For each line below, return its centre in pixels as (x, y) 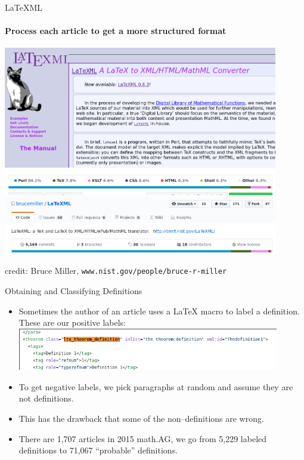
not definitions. (46, 398)
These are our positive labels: (72, 322)
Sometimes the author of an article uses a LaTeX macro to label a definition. (159, 311)
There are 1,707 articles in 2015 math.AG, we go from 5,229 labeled (143, 438)
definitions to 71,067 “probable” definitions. (98, 450)
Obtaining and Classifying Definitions (74, 290)
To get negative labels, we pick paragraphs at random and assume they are (156, 386)
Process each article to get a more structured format (116, 31)
